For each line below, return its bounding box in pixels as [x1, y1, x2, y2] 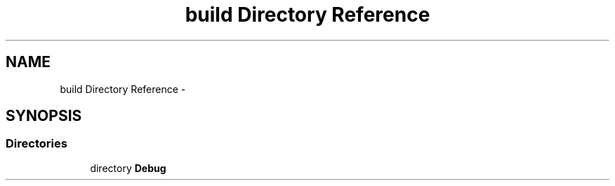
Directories [6, 136, 67, 151]
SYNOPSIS [6, 107, 82, 125]
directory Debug [90, 162, 166, 174]
